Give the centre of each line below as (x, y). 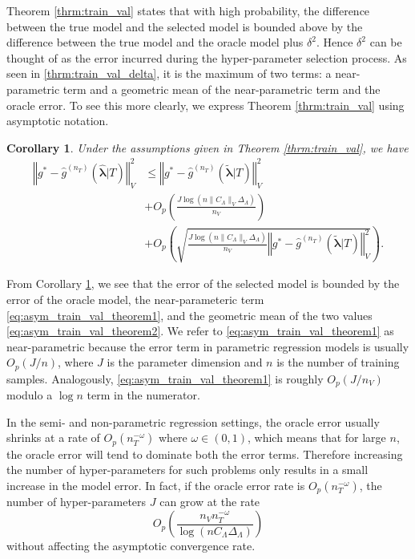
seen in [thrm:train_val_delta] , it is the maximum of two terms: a (169, 73)
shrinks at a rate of (53, 437)
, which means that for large (317, 437)
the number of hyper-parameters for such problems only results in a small (187, 470)
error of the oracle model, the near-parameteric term (135, 299)
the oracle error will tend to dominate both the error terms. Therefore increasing (205, 454)
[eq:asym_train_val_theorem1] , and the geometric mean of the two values (189, 315)
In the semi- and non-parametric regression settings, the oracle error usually (193, 421)
